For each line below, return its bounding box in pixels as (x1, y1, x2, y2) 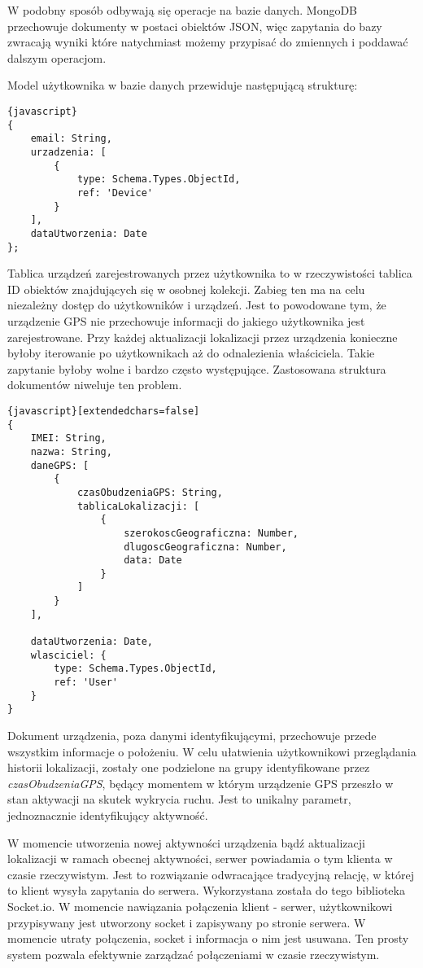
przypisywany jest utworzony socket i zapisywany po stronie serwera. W (7, 913, 366, 931)
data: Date (124, 554, 182, 567)
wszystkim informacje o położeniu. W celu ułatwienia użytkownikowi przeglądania (7, 742, 416, 760)
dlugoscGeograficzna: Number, (124, 541, 287, 553)
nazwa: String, (30, 445, 112, 458)
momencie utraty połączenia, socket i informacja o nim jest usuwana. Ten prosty (7, 930, 409, 947)
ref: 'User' (54, 677, 119, 689)
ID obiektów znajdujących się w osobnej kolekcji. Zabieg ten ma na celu (7, 280, 365, 297)
